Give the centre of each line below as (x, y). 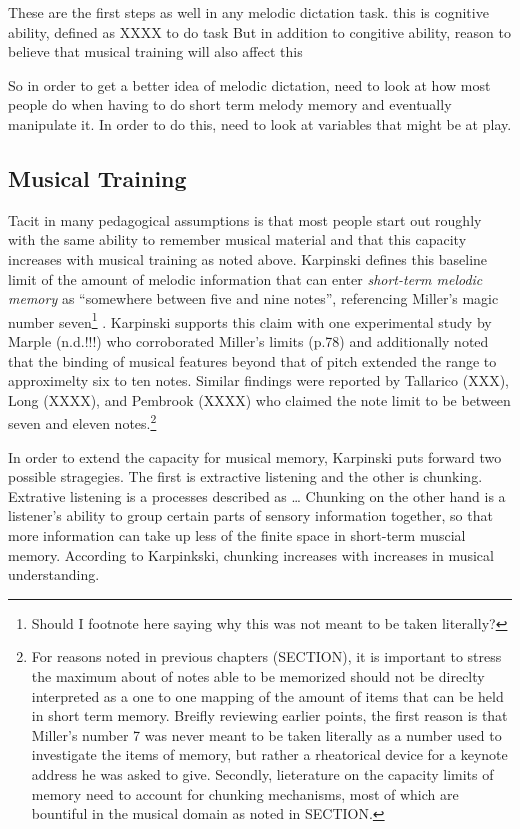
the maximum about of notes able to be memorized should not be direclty (258, 675)
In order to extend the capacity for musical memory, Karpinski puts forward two (255, 456)
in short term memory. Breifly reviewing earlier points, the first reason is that (269, 715)
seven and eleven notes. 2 (82, 422)
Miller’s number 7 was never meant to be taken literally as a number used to (266, 734)
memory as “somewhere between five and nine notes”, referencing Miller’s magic (253, 298)
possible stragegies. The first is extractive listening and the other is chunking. (245, 476)
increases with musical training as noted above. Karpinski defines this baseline (248, 258)
